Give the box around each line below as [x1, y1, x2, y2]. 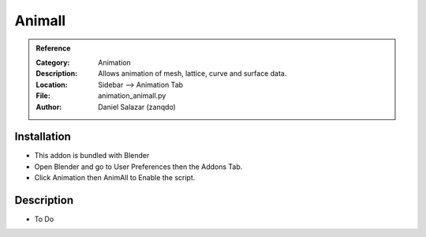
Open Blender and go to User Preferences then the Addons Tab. [34, 162, 243, 171]
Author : [35, 102, 62, 111]
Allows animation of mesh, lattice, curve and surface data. [98, 69, 287, 78]
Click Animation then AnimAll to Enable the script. [34, 173, 196, 182]
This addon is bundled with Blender [34, 151, 150, 160]
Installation [14, 130, 71, 144]
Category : [35, 58, 70, 67]
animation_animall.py [98, 91, 166, 100]
